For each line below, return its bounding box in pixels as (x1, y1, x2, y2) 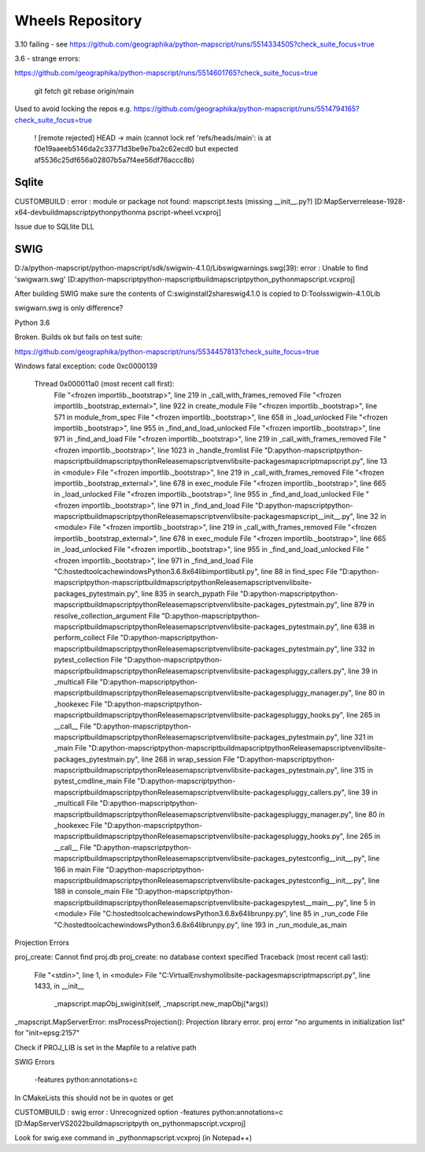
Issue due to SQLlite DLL (14, 222, 94, 232)
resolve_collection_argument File (54, 611, 161, 621)
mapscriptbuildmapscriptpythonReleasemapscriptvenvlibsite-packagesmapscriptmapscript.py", (54, 457, 365, 466)
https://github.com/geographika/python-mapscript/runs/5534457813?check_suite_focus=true (14, 347, 320, 356)
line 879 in (340, 600, 375, 610)
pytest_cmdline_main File (54, 777, 136, 786)
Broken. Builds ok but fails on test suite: (14, 332, 143, 342)
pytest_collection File (54, 655, 123, 665)
